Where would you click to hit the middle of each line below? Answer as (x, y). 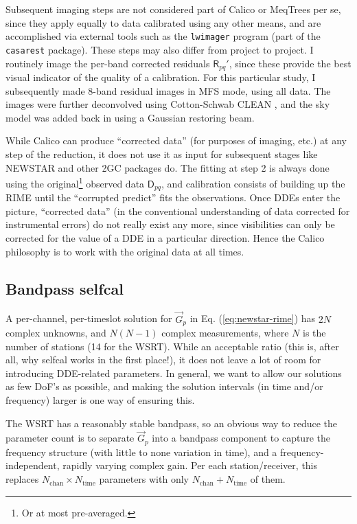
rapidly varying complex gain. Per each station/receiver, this (190, 465)
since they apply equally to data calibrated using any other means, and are (163, 22)
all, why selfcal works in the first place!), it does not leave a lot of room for (163, 360)
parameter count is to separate (70, 438)
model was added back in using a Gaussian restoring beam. (130, 117)
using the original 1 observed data (75, 182)
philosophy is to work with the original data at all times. (125, 251)
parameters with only (144, 479)
